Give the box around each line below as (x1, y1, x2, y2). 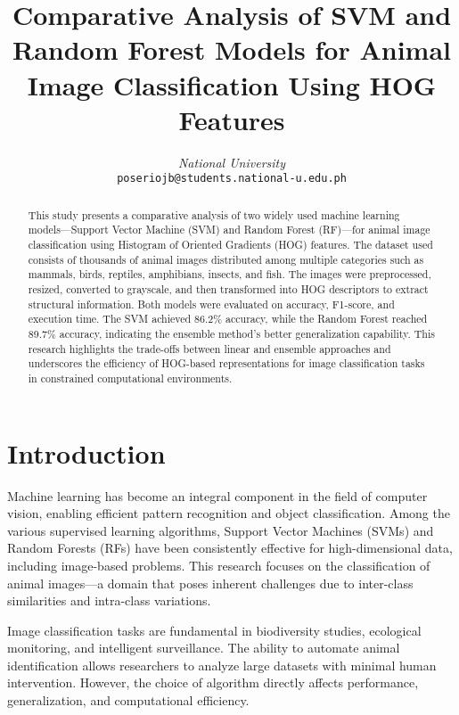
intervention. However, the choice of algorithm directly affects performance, (7, 673, 419, 692)
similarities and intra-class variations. (7, 591, 211, 610)
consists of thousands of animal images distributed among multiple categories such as (28, 251, 424, 267)
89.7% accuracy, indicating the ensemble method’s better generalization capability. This (28, 325, 435, 341)
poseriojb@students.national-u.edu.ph (117, 172, 347, 185)
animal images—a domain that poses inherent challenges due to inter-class (7, 573, 414, 592)
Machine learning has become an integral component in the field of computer (7, 486, 428, 505)
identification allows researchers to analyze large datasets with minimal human (7, 655, 437, 674)
